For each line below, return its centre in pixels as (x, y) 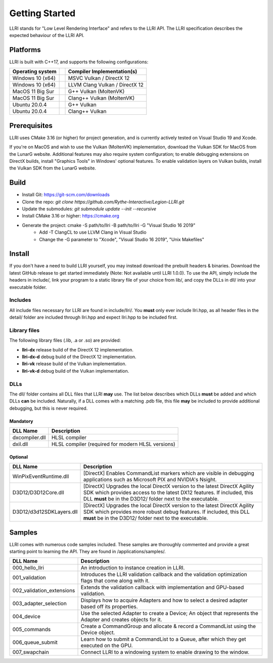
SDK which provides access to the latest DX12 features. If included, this (168, 493)
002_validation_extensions (44, 591)
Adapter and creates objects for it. (121, 620)
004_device (26, 616)
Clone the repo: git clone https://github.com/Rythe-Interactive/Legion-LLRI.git (103, 202)
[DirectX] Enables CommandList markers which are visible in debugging (169, 473)
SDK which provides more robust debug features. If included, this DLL (166, 512)
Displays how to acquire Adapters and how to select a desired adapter (164, 600)
